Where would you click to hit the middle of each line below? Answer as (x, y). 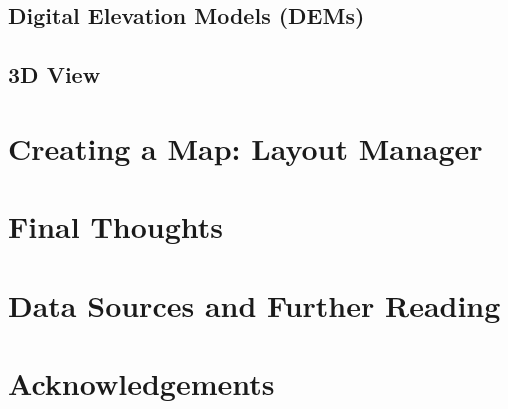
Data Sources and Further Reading (254, 304)
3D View (54, 74)
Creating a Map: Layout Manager (245, 147)
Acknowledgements (141, 382)
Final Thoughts (116, 226)
